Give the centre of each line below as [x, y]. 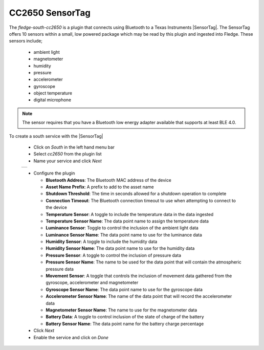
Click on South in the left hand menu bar [74, 147]
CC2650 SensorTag [50, 13]
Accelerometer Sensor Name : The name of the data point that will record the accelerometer [139, 296]
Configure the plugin [54, 173]
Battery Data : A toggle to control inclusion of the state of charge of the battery [125, 317]
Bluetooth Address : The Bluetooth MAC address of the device [109, 180]
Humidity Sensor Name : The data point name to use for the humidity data [120, 248]
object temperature [53, 93]
